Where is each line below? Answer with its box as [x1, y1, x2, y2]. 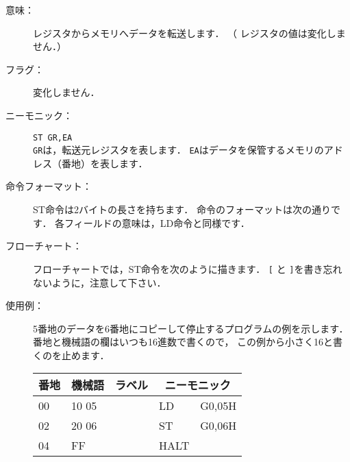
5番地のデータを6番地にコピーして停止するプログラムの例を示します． [33, 321, 349, 335]
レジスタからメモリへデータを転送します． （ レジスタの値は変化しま [33, 25, 346, 40]
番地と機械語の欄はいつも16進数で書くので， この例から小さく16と [33, 335, 334, 349]
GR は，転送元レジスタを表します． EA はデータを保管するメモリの [33, 143, 324, 157]
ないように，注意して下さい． [33, 275, 166, 289]
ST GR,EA [33, 132, 73, 143]
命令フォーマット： [5, 179, 92, 193]
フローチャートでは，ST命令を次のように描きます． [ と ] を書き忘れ [33, 261, 342, 276]
